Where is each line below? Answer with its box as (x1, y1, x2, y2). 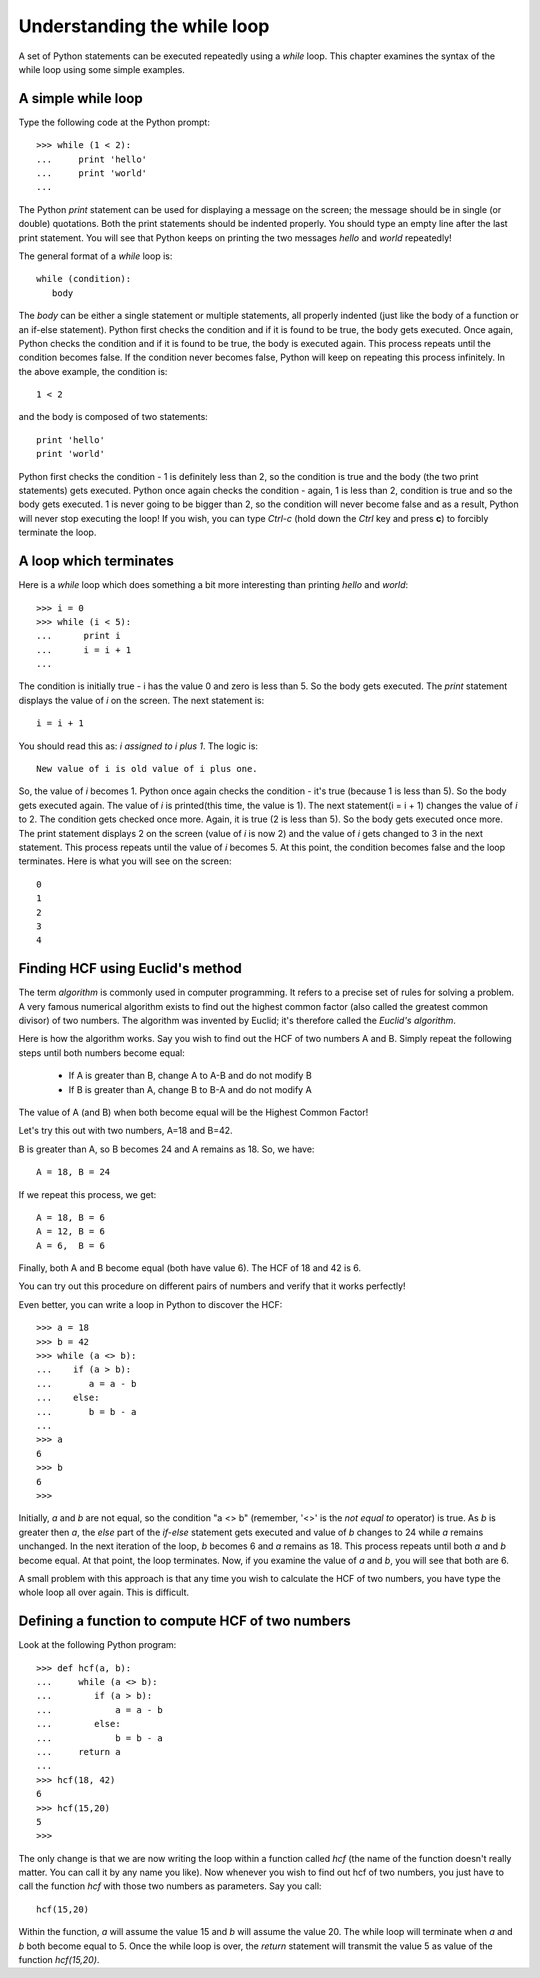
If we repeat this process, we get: (18, 1188, 157, 1200)
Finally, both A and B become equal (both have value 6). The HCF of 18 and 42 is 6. (18, 1262, 362, 1274)
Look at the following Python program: (18, 1639, 177, 1651)
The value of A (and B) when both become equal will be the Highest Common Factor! (18, 1106, 369, 1118)
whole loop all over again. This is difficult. (18, 1586, 190, 1599)
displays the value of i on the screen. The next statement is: (18, 694, 265, 706)
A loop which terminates (18, 553, 174, 570)
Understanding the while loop (18, 15, 270, 37)
